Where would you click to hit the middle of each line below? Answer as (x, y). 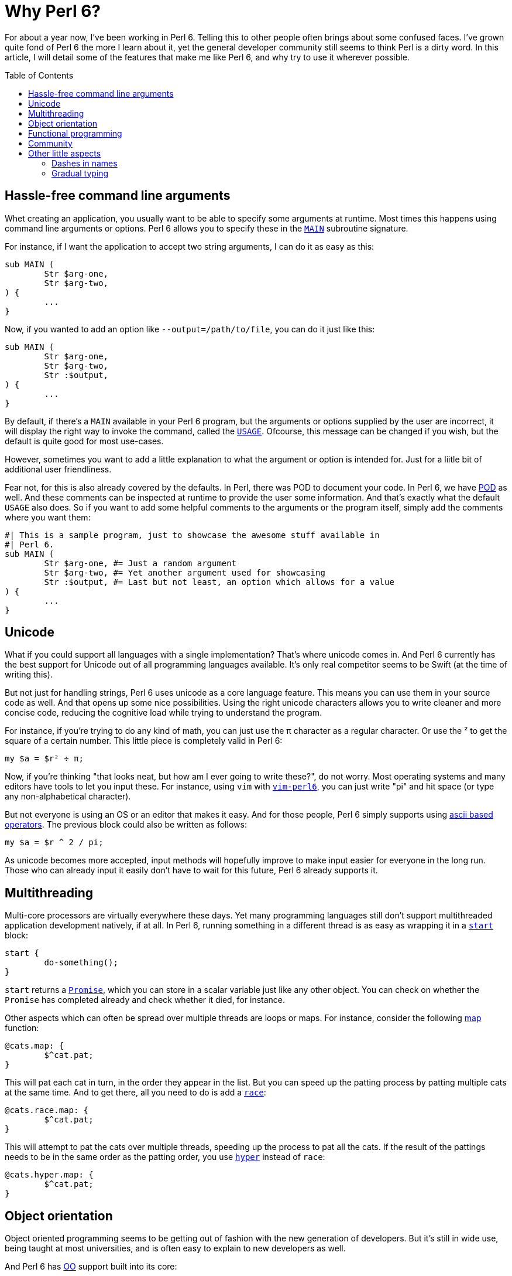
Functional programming (75, 133)
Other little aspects (65, 153)
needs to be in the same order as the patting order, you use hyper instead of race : (165, 1157)
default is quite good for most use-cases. (84, 441)
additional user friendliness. (58, 469)
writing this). (29, 675)
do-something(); (81, 963)
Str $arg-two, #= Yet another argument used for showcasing (185, 572)
